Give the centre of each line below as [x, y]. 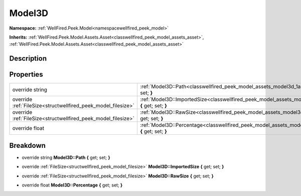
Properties [26, 74]
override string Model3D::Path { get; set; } [66, 157]
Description [28, 58]
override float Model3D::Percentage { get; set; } [72, 185]
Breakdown [28, 145]
